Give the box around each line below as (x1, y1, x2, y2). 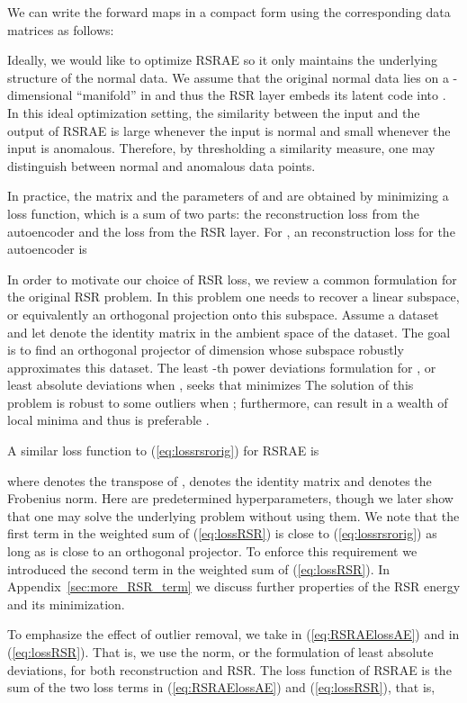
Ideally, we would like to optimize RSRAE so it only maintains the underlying (7, 50, 437, 69)
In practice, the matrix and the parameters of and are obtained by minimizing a (7, 186, 449, 205)
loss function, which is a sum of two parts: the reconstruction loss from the (7, 203, 420, 222)
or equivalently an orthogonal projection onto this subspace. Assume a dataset (7, 304, 439, 323)
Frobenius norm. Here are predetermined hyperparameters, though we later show (7, 489, 454, 508)
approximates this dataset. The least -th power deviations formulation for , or (7, 357, 436, 376)
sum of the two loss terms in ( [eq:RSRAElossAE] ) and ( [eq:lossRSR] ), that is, (7, 678, 436, 697)
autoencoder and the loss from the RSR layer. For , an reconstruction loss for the (7, 221, 455, 240)
